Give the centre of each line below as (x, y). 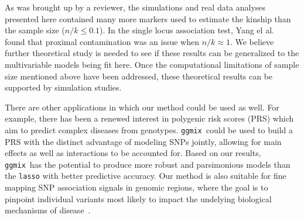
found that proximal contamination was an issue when (102, 41)
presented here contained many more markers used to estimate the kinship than (148, 18)
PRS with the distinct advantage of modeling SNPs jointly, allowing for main (143, 141)
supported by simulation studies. (63, 87)
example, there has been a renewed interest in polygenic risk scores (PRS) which (149, 118)
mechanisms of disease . (48, 210)
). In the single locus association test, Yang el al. (187, 30)
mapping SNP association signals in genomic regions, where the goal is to (136, 187)
